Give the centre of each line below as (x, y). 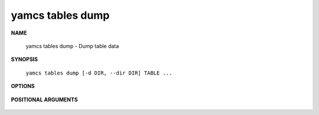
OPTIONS (23, 86)
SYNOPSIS (25, 59)
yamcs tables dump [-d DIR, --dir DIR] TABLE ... (99, 73)
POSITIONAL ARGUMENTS (44, 99)
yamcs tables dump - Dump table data (72, 46)
